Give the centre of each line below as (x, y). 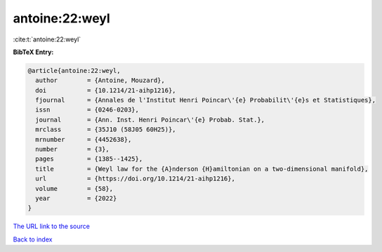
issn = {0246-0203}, (87, 110)
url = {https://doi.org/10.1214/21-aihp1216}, (135, 179)
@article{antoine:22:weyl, (74, 71)
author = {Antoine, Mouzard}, (100, 80)
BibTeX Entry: (33, 52)
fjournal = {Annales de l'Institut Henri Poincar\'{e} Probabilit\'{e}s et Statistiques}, (205, 100)
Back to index (33, 239)
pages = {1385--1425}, (89, 159)
